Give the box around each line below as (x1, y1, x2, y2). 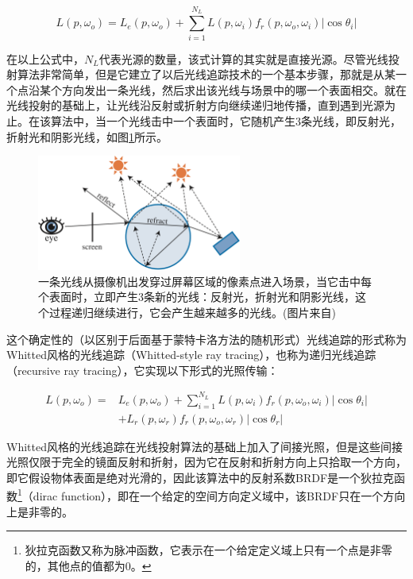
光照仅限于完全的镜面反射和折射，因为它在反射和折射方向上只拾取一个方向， (6, 454, 407, 470)
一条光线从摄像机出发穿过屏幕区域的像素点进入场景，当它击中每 (38, 272, 372, 289)
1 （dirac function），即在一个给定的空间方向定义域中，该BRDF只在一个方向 (17, 485, 406, 504)
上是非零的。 (6, 503, 73, 519)
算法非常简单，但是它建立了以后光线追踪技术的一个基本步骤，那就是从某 (17, 66, 396, 83)
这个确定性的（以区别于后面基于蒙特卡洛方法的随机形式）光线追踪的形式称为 (6, 330, 407, 347)
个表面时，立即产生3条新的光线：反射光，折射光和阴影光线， (38, 288, 355, 305)
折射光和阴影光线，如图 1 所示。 (6, 128, 168, 145)
